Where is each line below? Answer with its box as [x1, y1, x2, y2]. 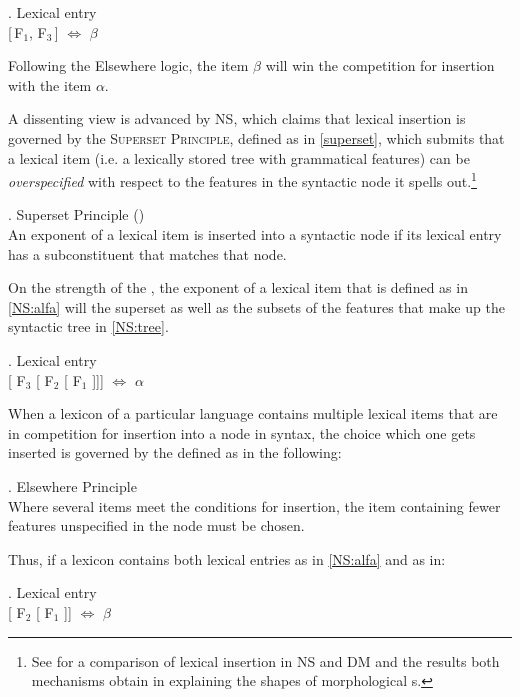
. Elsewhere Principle [8, 475, 137, 496]
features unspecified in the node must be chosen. [8, 515, 305, 536]
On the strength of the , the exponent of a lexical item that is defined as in [8, 277, 468, 298]
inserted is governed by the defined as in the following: [8, 442, 342, 463]
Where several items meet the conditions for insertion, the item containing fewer [8, 495, 501, 516]
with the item [8, 74, 92, 95]
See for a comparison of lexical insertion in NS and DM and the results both [31, 650, 500, 671]
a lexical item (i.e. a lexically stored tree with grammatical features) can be [8, 147, 470, 168]
